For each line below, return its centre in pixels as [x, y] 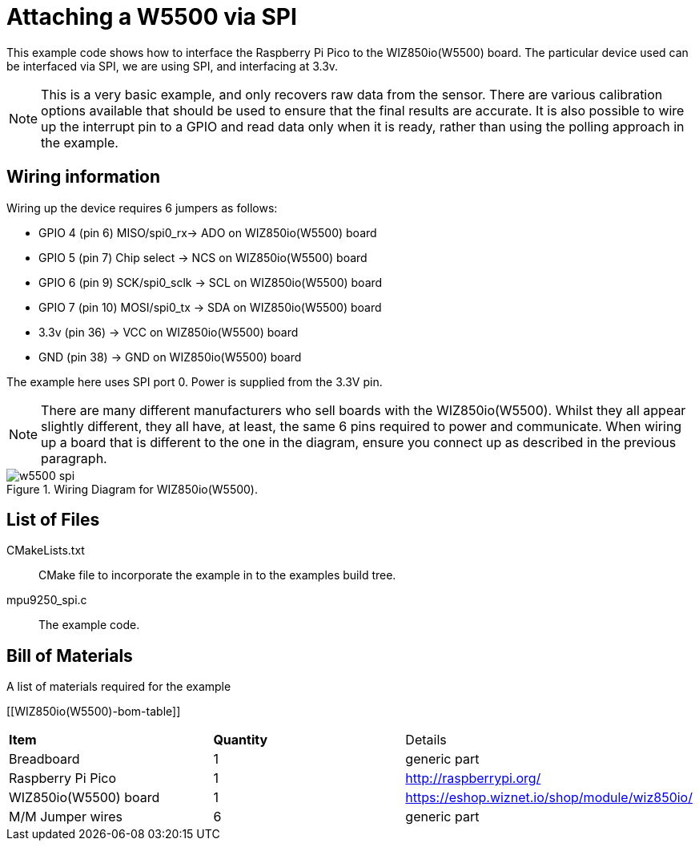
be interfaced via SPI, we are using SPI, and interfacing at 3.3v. [173, 66]
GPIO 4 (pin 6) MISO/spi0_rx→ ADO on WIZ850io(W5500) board [208, 232]
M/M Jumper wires [66, 817]
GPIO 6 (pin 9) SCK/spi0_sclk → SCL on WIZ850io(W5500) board [211, 282]
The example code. [89, 625]
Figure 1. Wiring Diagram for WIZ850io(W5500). [133, 489]
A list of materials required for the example [119, 687]
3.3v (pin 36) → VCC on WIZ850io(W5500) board [169, 332]
